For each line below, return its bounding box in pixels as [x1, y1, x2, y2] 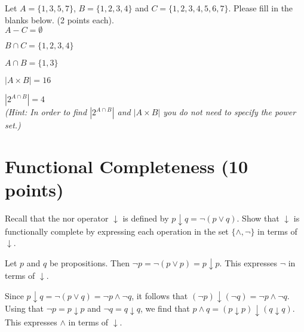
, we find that [140, 302, 190, 315]
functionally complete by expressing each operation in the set [5, 225, 229, 237]
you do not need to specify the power [163, 106, 296, 118]
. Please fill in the [228, 2, 293, 14]
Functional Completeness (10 [5, 153, 248, 178]
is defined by [122, 212, 169, 225]
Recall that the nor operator [5, 212, 109, 225]
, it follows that [131, 289, 188, 302]
